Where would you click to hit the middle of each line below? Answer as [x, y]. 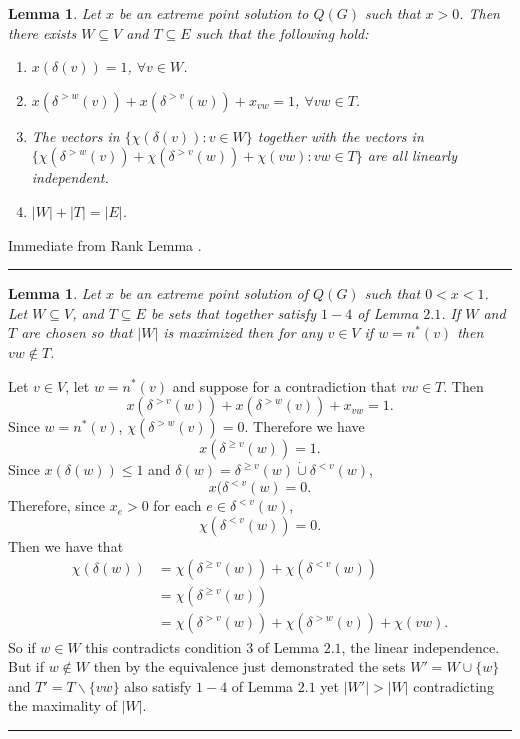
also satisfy [158, 685]
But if [26, 666]
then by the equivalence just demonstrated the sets [249, 666]
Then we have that [66, 545]
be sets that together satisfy [233, 312]
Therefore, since [56, 505]
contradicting [453, 685]
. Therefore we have [304, 426]
